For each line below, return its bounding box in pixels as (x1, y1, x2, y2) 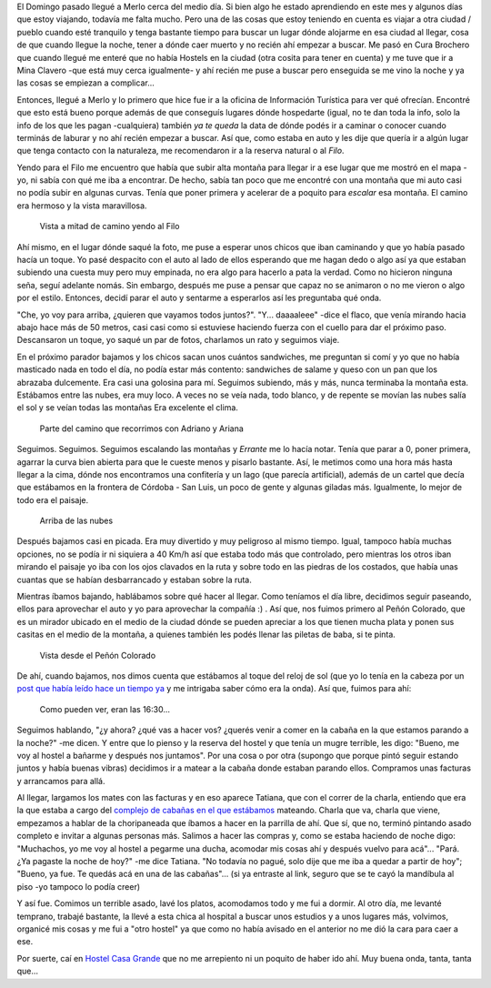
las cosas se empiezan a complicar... (16, 77, 155, 88)
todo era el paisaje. (16, 494, 89, 505)
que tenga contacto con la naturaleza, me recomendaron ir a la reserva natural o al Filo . (16, 146, 345, 156)
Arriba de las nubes (39, 515, 114, 527)
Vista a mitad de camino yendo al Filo (39, 221, 180, 232)
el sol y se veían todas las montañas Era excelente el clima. (16, 402, 238, 413)
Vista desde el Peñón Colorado (39, 650, 156, 660)
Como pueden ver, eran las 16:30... (39, 703, 171, 714)
